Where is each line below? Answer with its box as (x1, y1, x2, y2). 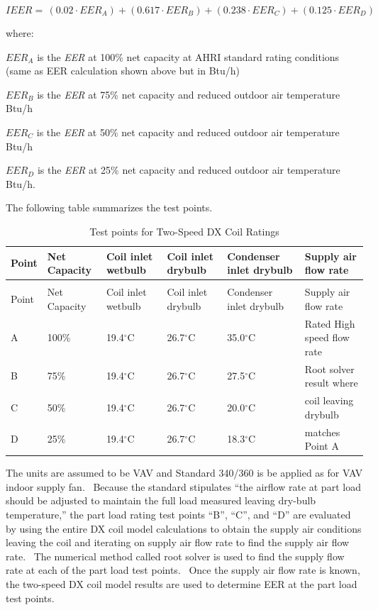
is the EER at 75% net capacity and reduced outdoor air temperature (37, 87, 340, 101)
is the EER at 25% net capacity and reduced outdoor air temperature (37, 162, 340, 177)
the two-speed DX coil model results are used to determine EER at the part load (6, 577, 357, 591)
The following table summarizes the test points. (6, 200, 213, 215)
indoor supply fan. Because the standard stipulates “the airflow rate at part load (6, 479, 361, 494)
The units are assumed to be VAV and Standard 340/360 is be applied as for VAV (6, 465, 363, 480)
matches (304, 424, 340, 439)
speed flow (304, 330, 350, 345)
